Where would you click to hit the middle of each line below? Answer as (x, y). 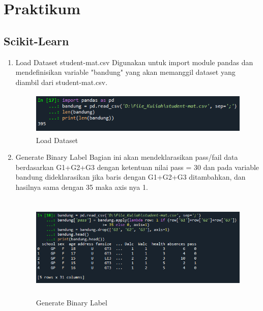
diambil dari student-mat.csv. (62, 82)
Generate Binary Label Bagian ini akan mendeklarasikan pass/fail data (127, 157)
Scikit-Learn (36, 40)
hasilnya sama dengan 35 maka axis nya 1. (82, 187)
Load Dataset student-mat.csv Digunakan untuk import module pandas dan (134, 62)
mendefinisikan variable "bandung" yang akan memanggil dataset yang (125, 72)
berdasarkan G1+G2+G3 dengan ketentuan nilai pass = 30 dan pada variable (137, 167)
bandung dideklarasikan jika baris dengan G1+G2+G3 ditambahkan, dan (130, 177)
